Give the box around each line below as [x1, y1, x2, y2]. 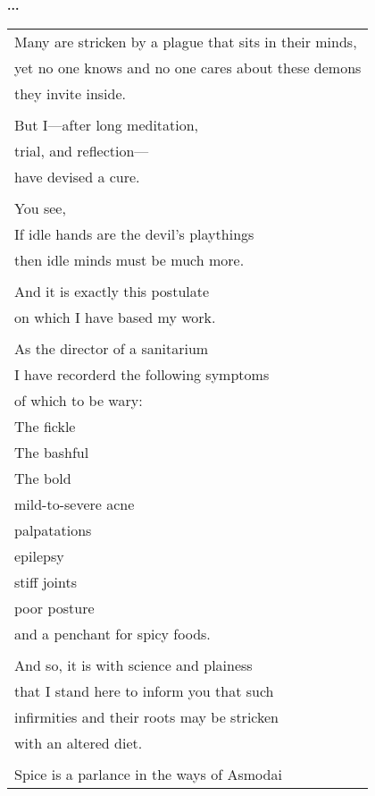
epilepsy [14, 545, 64, 566]
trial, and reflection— [14, 140, 149, 161]
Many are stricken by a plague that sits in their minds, [14, 30, 357, 52]
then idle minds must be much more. [14, 249, 245, 270]
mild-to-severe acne [14, 493, 135, 514]
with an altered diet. [14, 732, 143, 753]
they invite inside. [14, 82, 126, 104]
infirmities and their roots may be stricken [14, 706, 279, 727]
